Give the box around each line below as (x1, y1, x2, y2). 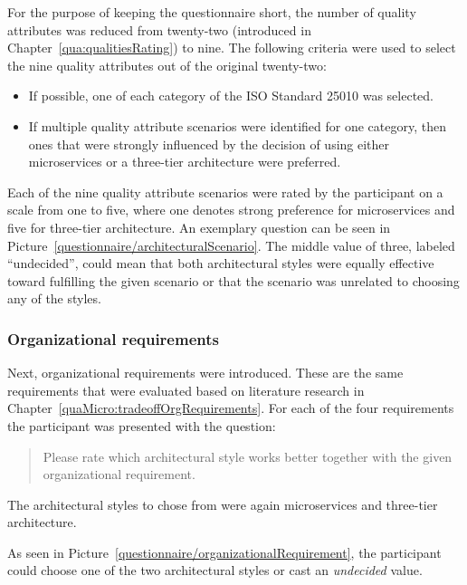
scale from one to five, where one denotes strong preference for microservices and (7, 200, 455, 219)
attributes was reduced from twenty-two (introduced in (7, 20, 311, 39)
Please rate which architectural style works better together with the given (43, 446, 453, 465)
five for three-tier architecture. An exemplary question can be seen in (7, 217, 391, 236)
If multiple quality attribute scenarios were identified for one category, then (28, 116, 446, 135)
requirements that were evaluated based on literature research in (7, 380, 365, 399)
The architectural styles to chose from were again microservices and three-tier (7, 494, 438, 513)
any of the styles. (7, 289, 101, 308)
